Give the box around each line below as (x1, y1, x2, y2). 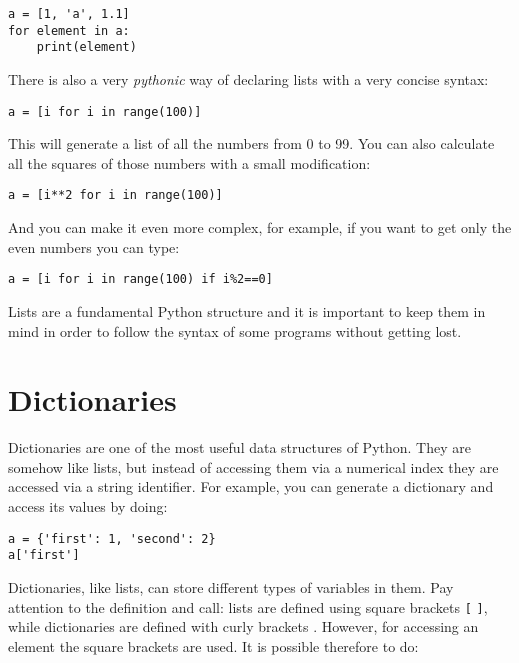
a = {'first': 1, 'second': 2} (8, 531, 216, 546)
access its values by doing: (8, 496, 168, 516)
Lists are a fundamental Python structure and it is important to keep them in (8, 300, 486, 321)
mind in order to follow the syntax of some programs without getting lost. (8, 320, 462, 341)
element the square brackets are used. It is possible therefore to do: (8, 635, 419, 656)
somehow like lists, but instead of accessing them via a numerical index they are (8, 456, 499, 477)
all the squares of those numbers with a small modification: (8, 152, 371, 173)
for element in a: (8, 23, 130, 38)
